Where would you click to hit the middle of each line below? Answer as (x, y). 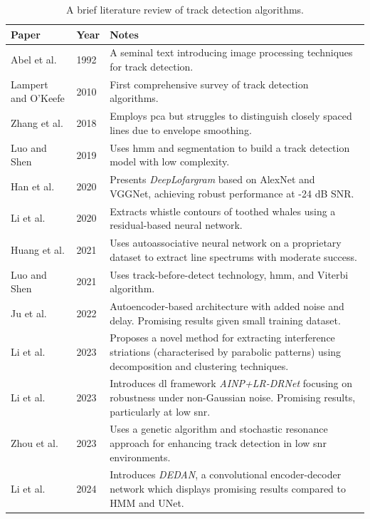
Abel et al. (34, 60)
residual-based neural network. (176, 225)
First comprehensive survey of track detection (209, 84)
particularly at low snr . (160, 411)
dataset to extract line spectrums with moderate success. (233, 256)
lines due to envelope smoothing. (181, 129)
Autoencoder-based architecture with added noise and (227, 305)
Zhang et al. (37, 123)
